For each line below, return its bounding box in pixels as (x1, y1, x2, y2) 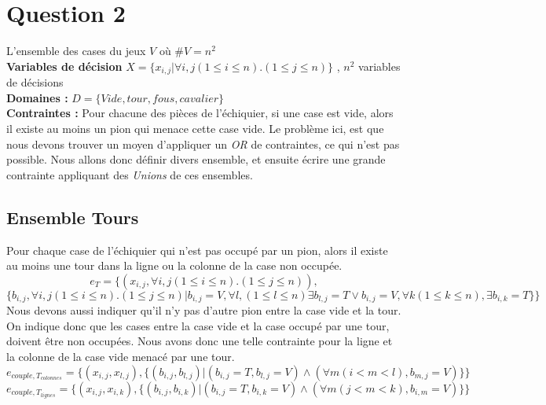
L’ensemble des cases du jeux (6, 42, 146, 59)
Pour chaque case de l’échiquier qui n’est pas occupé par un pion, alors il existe (6, 241, 388, 258)
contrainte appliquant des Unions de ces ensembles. (6, 166, 253, 182)
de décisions (6, 74, 64, 90)
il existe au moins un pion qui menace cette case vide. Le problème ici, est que (6, 120, 384, 136)
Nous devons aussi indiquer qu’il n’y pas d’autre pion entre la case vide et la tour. (6, 302, 401, 318)
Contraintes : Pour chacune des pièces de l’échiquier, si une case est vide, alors (6, 105, 394, 121)
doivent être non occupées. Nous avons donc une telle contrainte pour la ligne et (6, 333, 393, 349)
